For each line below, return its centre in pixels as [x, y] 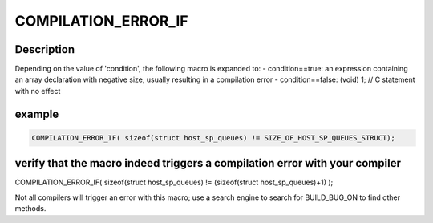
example [37, 114]
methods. [30, 209]
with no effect [38, 91]
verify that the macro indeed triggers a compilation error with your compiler [208, 163]
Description [45, 49]
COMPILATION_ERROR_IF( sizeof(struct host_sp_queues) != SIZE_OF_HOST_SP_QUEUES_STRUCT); [214, 138]
